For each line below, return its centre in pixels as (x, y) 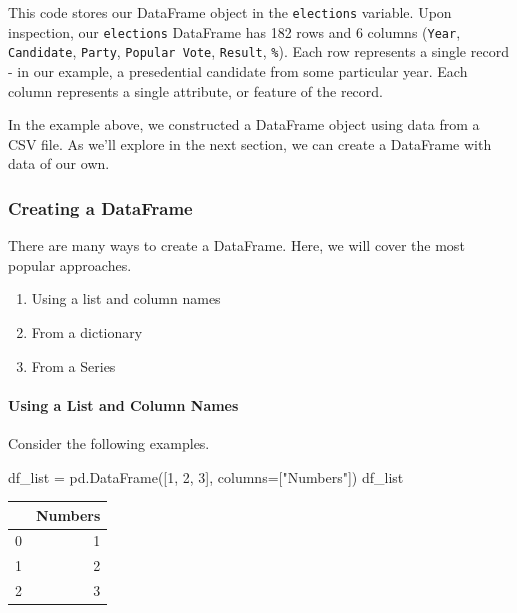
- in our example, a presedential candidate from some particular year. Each (238, 70)
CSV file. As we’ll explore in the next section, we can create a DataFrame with (250, 143)
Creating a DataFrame (100, 207)
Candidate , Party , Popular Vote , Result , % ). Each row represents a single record (258, 51)
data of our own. (59, 163)
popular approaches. (70, 264)
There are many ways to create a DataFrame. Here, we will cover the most (236, 245)
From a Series (73, 365)
